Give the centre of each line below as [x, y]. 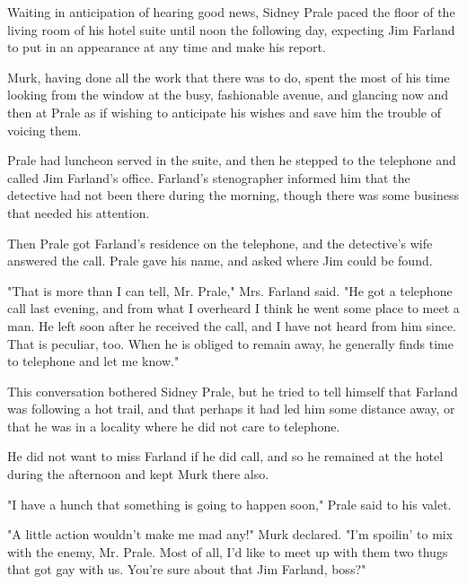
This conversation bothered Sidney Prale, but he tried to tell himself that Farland [233, 391]
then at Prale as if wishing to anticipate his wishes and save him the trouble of [224, 112]
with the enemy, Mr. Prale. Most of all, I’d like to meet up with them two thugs [228, 551]
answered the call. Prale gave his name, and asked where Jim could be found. [220, 261]
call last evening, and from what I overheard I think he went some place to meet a [233, 308]
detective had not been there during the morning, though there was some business [233, 195]
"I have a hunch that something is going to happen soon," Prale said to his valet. [229, 504]
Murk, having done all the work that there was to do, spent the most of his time [229, 77]
